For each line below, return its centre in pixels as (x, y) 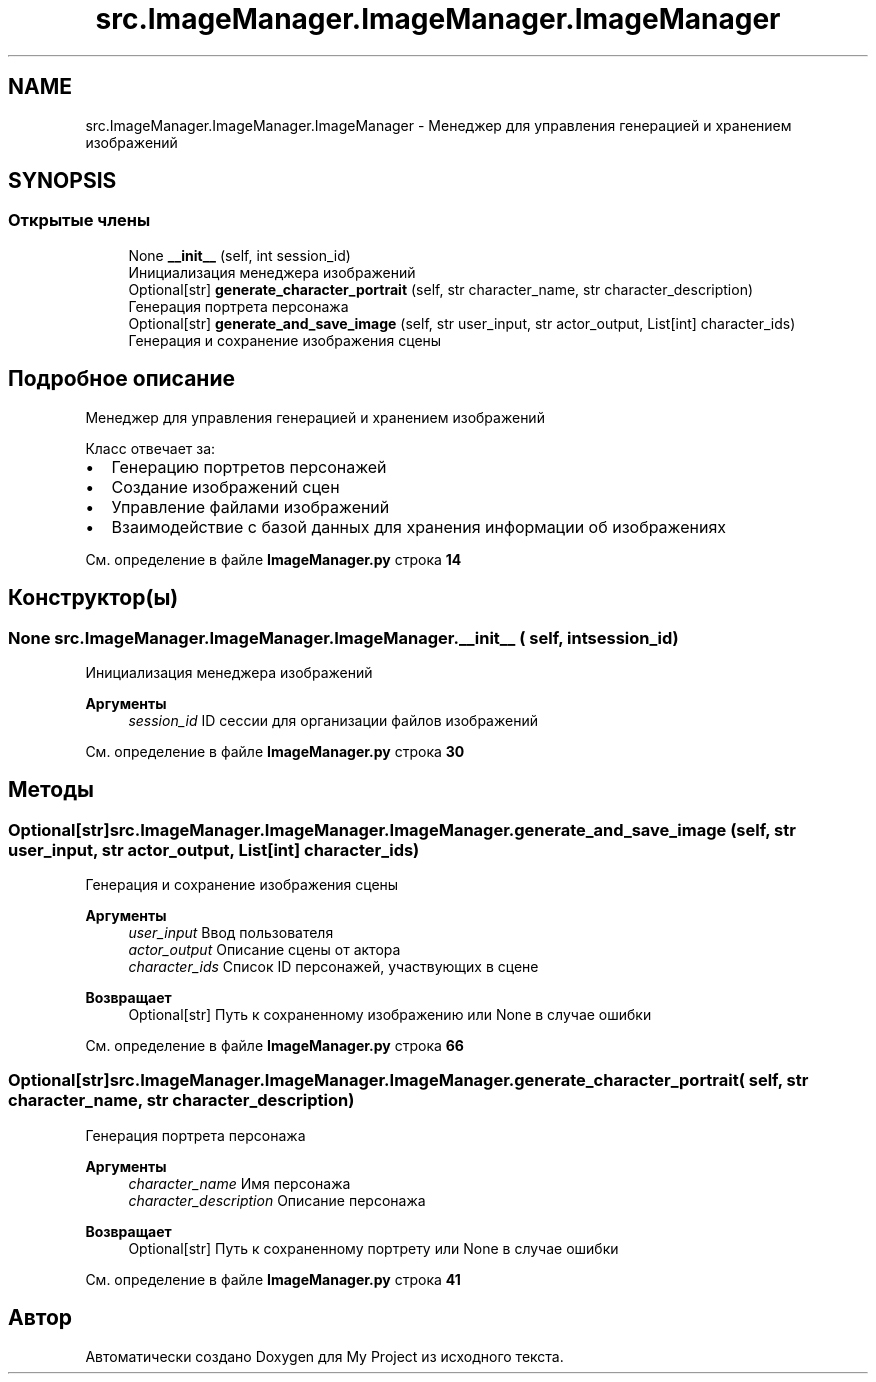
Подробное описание (121, 379)
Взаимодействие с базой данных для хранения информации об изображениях (418, 526)
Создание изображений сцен (225, 486)
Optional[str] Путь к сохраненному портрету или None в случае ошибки (373, 1248)
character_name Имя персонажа (239, 1183)
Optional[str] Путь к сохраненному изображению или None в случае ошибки (390, 1015)
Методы (51, 790)
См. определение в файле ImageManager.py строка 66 (274, 1046)
